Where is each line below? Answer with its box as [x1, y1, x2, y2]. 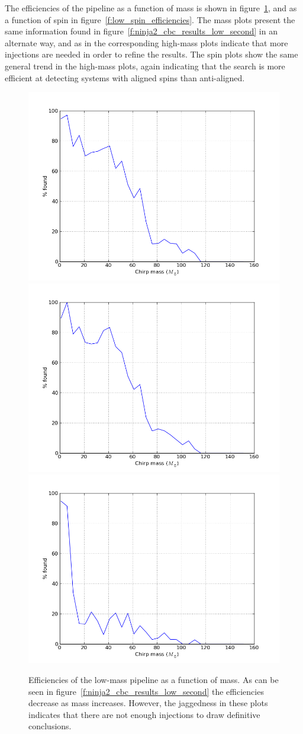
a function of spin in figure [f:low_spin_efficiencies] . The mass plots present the [5, 13, 295, 25]
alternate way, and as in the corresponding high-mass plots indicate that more [5, 36, 288, 49]
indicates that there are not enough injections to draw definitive [28, 708, 260, 720]
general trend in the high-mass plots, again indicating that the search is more [5, 59, 285, 72]
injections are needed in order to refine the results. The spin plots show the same [5, 48, 298, 60]
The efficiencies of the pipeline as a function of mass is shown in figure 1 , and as [5, 2, 297, 14]
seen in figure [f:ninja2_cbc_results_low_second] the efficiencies [28, 685, 264, 697]
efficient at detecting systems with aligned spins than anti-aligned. [5, 71, 245, 84]
